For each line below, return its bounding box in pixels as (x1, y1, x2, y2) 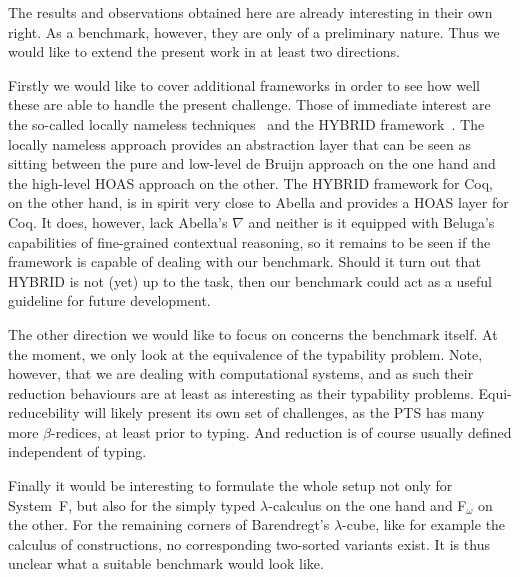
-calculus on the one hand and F (268, 494, 467, 515)
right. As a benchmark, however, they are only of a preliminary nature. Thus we (8, 21, 500, 42)
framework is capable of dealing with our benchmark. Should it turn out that (8, 251, 481, 272)
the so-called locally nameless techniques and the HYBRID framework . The (8, 113, 485, 134)
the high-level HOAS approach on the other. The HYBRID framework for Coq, (8, 172, 493, 193)
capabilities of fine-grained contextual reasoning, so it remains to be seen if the (8, 231, 491, 252)
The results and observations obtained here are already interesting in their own (8, 2, 493, 22)
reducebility (8, 402, 80, 423)
